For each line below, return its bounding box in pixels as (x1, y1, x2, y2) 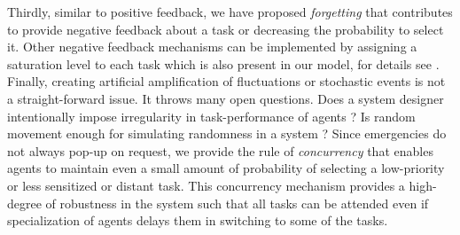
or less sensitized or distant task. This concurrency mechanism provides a (7, 176, 405, 194)
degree (7, 193, 42, 212)
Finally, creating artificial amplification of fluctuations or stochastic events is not (7, 72, 446, 90)
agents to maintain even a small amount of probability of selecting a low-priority (7, 159, 445, 177)
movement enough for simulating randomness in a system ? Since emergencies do (7, 124, 447, 143)
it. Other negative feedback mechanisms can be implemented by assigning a (7, 37, 417, 56)
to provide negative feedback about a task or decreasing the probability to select (7, 20, 444, 38)
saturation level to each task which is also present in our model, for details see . (7, 54, 440, 73)
